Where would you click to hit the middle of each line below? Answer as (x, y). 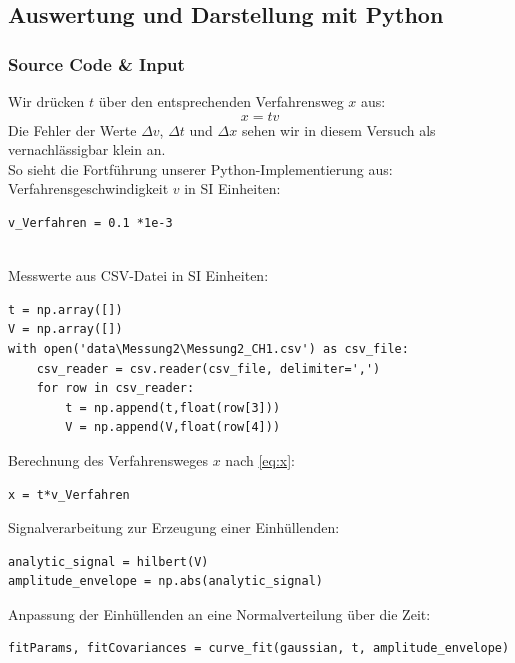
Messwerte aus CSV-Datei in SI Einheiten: (138, 275)
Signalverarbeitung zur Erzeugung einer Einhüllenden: (174, 527)
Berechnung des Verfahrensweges (108, 459)
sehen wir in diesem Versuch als (338, 129)
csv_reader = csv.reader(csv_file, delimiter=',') (208, 368)
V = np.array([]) (65, 329)
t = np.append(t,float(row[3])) (173, 407)
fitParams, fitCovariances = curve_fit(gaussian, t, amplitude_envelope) (259, 648)
